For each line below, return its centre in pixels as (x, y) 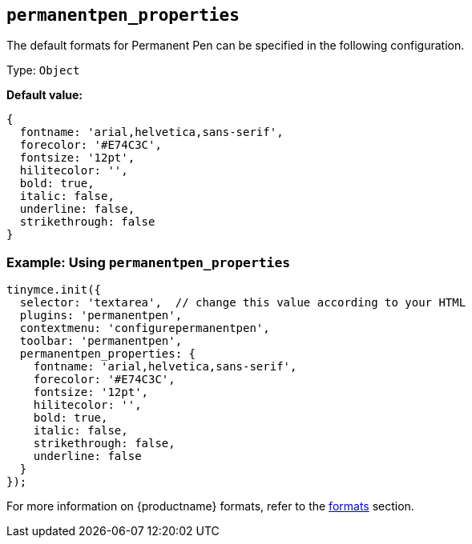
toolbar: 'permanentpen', (101, 341)
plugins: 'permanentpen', (101, 316)
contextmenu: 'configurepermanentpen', (145, 328)
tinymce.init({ (54, 290)
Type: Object (43, 70)
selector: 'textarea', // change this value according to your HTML (243, 303)
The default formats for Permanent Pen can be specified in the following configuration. (236, 46)
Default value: (44, 95)
